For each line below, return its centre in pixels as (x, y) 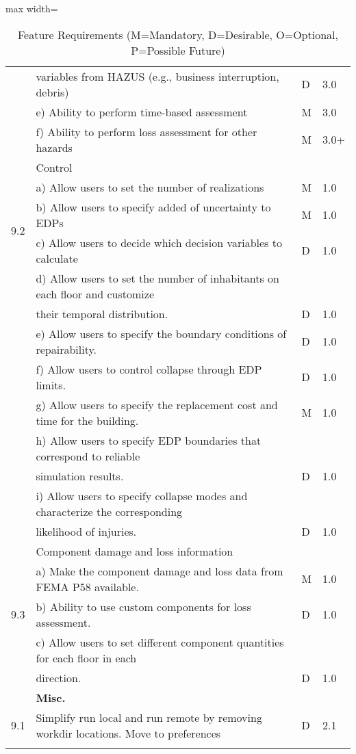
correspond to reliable (88, 456)
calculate (57, 258)
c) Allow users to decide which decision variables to (159, 242)
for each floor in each (86, 658)
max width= (32, 8)
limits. (51, 385)
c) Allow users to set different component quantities (160, 642)
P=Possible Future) (178, 50)
